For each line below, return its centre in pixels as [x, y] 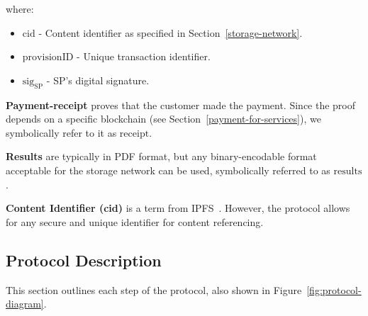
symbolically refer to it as [61, 132]
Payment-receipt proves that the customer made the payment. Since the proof [181, 105]
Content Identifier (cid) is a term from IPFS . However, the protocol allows [178, 208]
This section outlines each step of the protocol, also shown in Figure [154, 289]
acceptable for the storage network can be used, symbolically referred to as [168, 170]
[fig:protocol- [334, 289]
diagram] [25, 304]
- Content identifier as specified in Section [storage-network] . [171, 32]
